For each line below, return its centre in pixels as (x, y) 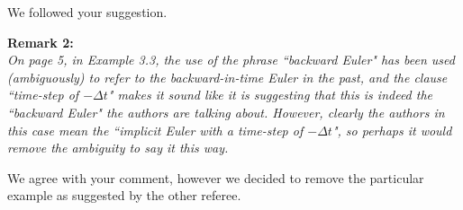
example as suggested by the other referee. (124, 195)
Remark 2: (41, 42)
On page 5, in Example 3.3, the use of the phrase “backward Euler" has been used (231, 60)
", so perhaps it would (392, 130)
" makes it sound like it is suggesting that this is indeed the (270, 95)
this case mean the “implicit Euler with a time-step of (155, 130)
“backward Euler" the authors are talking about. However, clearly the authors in (226, 112)
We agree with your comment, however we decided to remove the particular (216, 177)
